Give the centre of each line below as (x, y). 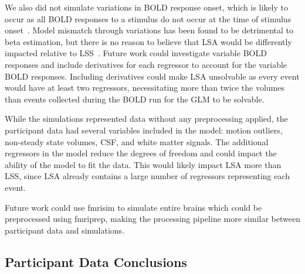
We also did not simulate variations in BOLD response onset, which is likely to (147, 7)
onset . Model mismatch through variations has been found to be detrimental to (149, 30)
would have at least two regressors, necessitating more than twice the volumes (145, 88)
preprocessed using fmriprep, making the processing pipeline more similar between (152, 219)
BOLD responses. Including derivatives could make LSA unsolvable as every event (152, 76)
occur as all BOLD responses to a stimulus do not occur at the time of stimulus (148, 18)
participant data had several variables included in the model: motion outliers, (144, 130)
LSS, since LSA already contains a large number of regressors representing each (148, 176)
